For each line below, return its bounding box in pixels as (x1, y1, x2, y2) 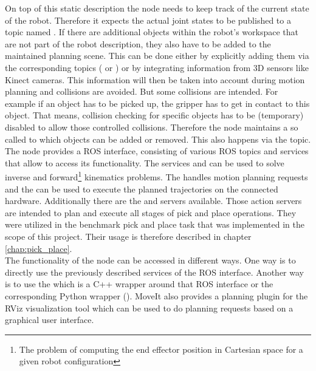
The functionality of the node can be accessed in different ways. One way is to (5, 254, 296, 267)
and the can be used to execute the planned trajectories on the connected (5, 182, 278, 195)
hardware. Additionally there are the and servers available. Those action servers (5, 194, 302, 207)
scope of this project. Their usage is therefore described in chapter (5, 230, 252, 242)
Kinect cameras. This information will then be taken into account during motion (5, 73, 305, 86)
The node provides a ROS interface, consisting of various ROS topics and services (5, 145, 309, 157)
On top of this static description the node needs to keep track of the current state (5, 2, 309, 14)
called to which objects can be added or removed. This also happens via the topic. (5, 132, 311, 145)
